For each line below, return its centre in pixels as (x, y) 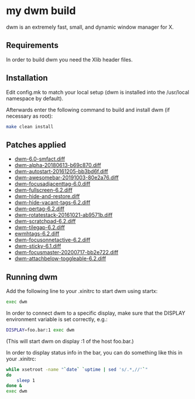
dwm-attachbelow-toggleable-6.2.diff (60, 258)
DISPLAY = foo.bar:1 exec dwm (40, 330)
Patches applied (36, 145)
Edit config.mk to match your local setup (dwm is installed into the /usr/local (97, 92)
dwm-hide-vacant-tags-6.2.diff (52, 203)
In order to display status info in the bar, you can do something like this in (94, 352)
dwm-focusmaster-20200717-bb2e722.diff (66, 253)
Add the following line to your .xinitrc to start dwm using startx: (82, 291)
